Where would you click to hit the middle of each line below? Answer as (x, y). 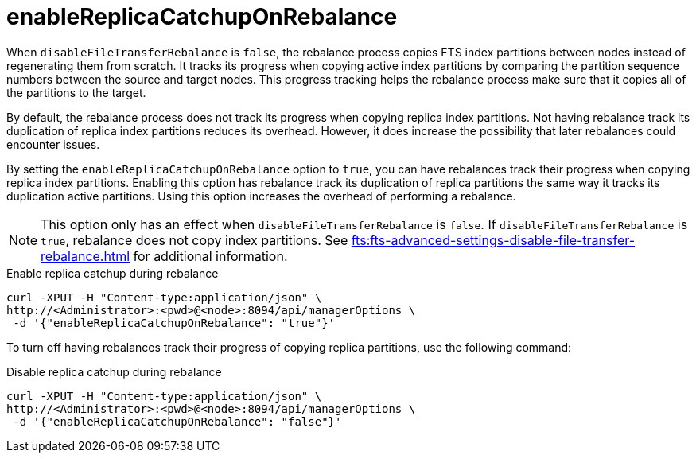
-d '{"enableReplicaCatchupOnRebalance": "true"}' (174, 323)
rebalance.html (86, 256)
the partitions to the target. (76, 92)
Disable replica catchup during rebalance (114, 371)
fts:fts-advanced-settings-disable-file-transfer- (493, 240)
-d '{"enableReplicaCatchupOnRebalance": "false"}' (177, 421)
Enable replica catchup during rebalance (113, 273)
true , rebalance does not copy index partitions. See (194, 240)
